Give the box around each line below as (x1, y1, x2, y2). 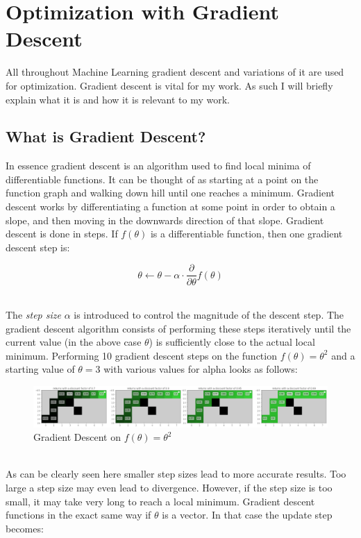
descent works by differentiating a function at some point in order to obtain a (6, 199, 335, 214)
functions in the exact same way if (6, 507, 151, 522)
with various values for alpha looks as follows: (103, 362, 298, 376)
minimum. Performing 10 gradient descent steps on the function (6, 348, 277, 362)
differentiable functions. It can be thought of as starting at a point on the (6, 171, 319, 186)
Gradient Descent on (33, 430, 121, 444)
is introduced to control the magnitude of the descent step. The (74, 308, 344, 322)
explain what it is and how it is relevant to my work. (6, 92, 230, 106)
